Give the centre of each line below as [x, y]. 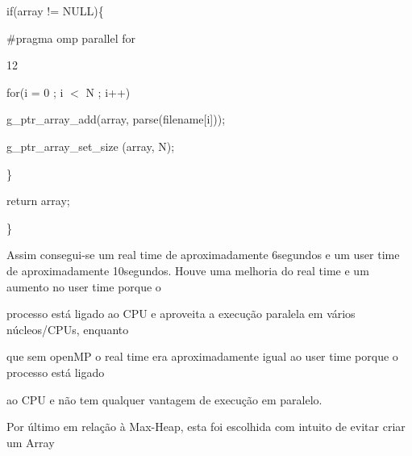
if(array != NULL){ [55, 10]
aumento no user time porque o [84, 286]
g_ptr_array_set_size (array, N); [91, 146]
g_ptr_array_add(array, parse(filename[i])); [116, 119]
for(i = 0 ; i [35, 92]
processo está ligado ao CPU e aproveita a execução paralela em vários [181, 314]
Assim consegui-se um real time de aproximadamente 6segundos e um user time [203, 255]
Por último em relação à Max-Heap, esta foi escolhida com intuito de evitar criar [206, 427]
